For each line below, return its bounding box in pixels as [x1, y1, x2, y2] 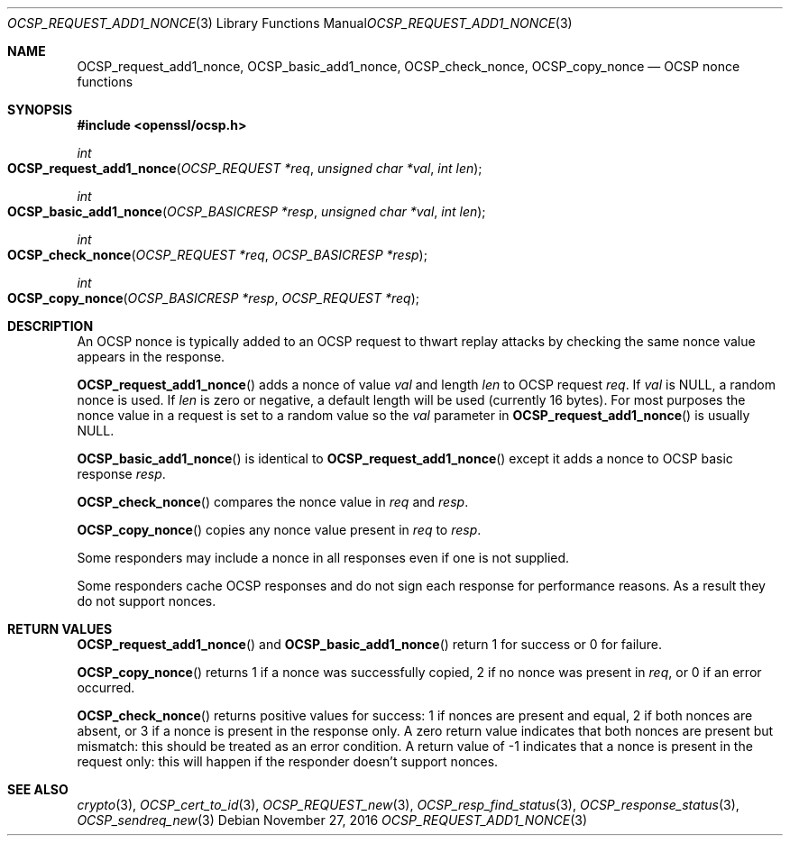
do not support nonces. [77, 593, 216, 609]
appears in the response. [77, 349, 225, 364]
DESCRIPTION [7, 318, 94, 334]
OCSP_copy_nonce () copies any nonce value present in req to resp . [77, 522, 482, 537]
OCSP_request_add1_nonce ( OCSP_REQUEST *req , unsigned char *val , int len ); [7, 160, 482, 176]
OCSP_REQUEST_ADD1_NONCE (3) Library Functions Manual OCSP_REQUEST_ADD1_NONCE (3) [7, 15, 573, 31]
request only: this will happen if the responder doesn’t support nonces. [77, 754, 499, 769]
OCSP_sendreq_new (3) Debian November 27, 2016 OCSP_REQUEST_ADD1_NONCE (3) [77, 812, 588, 828]
